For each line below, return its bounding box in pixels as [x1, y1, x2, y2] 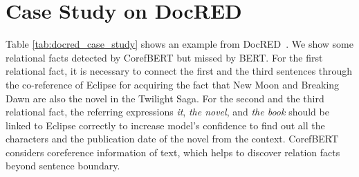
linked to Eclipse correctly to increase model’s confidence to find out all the [6, 118, 325, 132]
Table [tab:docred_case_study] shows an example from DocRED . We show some [6, 37, 353, 51]
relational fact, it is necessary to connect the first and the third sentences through [6, 64, 353, 78]
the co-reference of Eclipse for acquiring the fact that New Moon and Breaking [6, 77, 340, 91]
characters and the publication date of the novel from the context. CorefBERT [6, 131, 339, 146]
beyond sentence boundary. [6, 158, 120, 173]
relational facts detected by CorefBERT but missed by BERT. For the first [6, 50, 323, 64]
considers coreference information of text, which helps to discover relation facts [6, 145, 340, 159]
